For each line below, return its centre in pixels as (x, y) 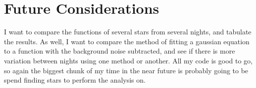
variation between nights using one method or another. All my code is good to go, (128, 60)
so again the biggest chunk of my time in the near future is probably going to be (126, 70)
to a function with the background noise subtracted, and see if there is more (120, 51)
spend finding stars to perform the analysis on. (75, 80)
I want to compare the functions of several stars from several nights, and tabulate (128, 32)
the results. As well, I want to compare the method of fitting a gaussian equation (127, 41)
